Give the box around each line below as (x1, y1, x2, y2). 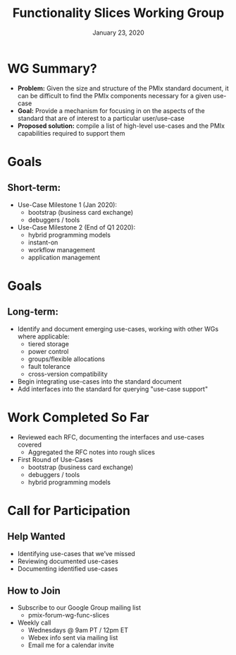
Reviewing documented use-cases (17, 557, 118, 565)
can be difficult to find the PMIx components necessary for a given (17, 91, 212, 100)
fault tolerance (27, 362, 70, 370)
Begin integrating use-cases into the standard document (17, 377, 182, 386)
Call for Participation (7, 502, 131, 519)
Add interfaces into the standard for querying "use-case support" (17, 384, 209, 393)
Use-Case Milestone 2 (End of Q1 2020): (17, 223, 136, 231)
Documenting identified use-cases (17, 564, 118, 573)
